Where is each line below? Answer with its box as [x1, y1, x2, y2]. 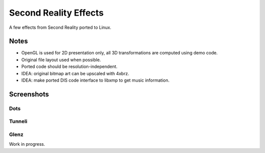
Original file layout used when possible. [21, 57, 101, 63]
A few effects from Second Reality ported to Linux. [9, 24, 111, 30]
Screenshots [9, 90, 49, 98]
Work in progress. [9, 141, 45, 147]
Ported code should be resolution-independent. [21, 64, 118, 69]
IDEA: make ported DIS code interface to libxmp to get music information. [21, 77, 170, 83]
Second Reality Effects [9, 7, 104, 18]
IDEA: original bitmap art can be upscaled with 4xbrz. [21, 70, 130, 76]
